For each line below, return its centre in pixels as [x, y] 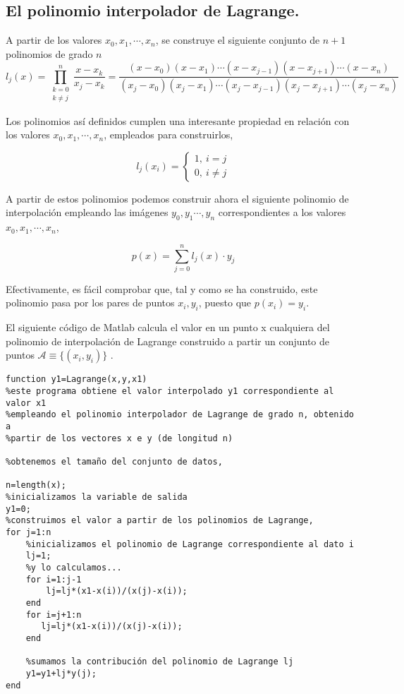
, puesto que [225, 303]
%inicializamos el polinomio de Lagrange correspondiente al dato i [190, 544]
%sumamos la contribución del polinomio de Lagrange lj [160, 662]
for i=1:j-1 [54, 579]
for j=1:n [29, 532]
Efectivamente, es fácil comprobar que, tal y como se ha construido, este [162, 288]
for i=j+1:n [54, 615]
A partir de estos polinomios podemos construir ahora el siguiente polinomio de [177, 198]
